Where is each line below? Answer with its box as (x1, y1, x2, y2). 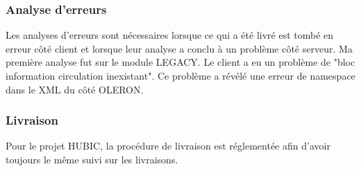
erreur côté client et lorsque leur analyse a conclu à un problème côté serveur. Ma (6, 41, 353, 55)
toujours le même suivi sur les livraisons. (6, 152, 178, 166)
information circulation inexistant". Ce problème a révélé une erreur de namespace (6, 69, 355, 82)
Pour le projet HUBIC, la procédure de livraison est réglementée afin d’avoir (6, 138, 330, 153)
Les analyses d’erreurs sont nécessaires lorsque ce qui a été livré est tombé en (6, 28, 334, 42)
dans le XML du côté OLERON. (6, 82, 144, 96)
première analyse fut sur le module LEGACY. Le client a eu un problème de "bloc (6, 55, 355, 69)
